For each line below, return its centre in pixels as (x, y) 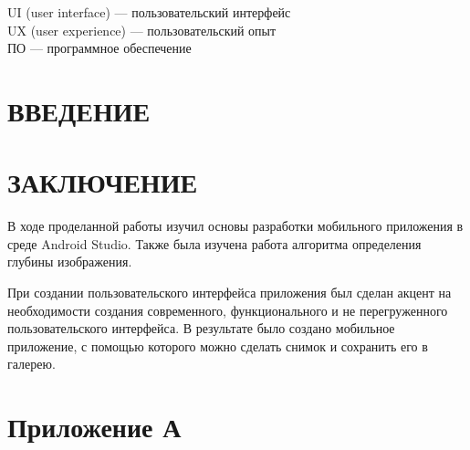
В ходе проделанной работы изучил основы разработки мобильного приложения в (235, 226)
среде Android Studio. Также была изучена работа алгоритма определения (214, 243)
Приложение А (94, 427)
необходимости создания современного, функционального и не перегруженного (228, 310)
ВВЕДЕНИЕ (79, 110)
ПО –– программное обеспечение (99, 48)
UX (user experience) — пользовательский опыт (142, 30)
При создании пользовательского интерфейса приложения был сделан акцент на (230, 293)
